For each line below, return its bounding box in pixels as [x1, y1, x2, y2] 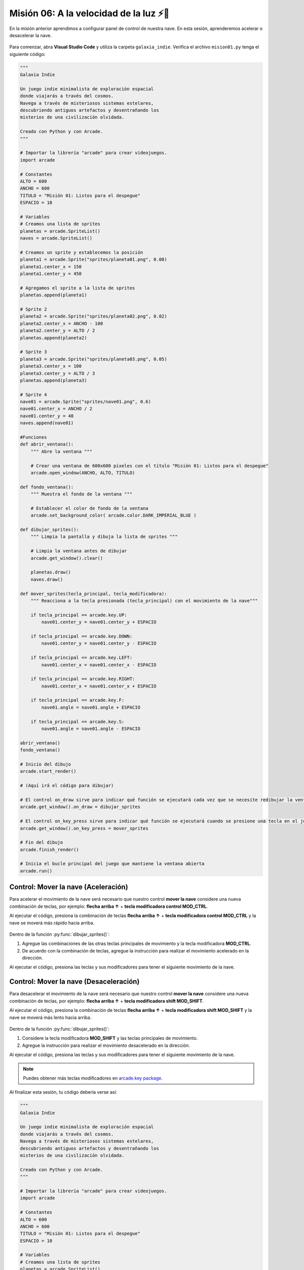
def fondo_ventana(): [20, 484, 74, 490]
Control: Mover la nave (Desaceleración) [9, 977, 140, 986]
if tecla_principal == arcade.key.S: [30, 719, 125, 724]
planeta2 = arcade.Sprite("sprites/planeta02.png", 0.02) [20, 313, 167, 320]
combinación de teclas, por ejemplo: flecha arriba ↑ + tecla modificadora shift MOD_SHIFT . [9, 998, 204, 1004]
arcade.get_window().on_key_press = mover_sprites [20, 825, 149, 831]
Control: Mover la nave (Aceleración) [9, 883, 129, 892]
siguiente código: [9, 51, 46, 57]
